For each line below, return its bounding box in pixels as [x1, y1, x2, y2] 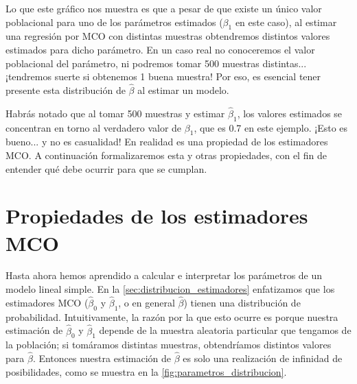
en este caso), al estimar [235, 14, 337, 29]
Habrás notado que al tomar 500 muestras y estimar [5, 106, 225, 120]
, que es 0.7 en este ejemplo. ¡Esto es [194, 120, 348, 134]
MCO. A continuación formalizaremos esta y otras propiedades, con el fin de [5, 147, 327, 162]
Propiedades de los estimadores [5, 202, 308, 230]
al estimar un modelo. [137, 82, 229, 97]
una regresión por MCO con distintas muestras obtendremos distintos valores [5, 29, 330, 43]
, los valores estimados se [237, 106, 343, 120]
